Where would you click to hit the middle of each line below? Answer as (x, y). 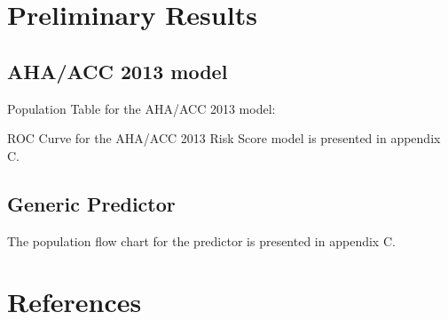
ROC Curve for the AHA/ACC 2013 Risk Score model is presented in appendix (224, 138)
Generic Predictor (91, 203)
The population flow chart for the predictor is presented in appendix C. (201, 240)
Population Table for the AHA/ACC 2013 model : (141, 108)
